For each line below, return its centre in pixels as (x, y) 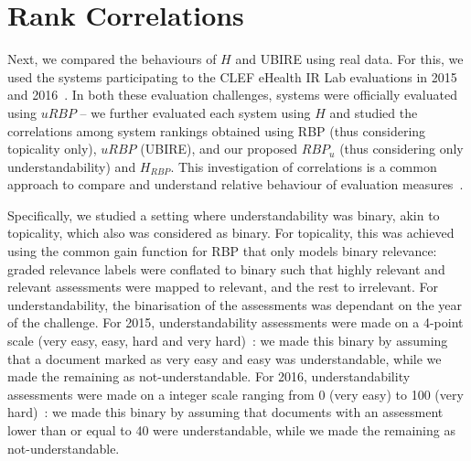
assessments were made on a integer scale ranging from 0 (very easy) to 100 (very (235, 394)
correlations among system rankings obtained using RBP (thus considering (217, 130)
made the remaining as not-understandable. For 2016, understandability (209, 376)
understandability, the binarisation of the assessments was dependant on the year (235, 304)
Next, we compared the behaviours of (112, 59)
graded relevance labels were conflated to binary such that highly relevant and (226, 268)
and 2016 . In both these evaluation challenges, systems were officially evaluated (232, 95)
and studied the (374, 112)
